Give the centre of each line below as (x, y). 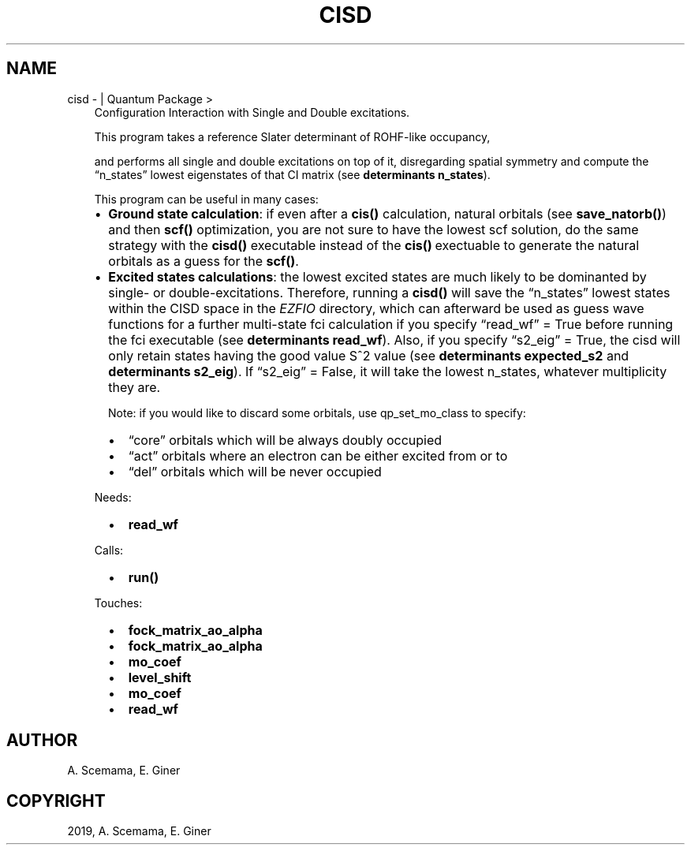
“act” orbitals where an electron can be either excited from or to (318, 455)
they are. (134, 387)
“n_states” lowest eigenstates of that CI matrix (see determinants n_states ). (292, 174)
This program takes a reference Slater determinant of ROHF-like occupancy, (292, 136)
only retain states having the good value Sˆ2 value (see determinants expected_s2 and (369, 355)
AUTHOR (42, 741)
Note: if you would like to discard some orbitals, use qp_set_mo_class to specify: (317, 412)
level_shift (160, 677)
